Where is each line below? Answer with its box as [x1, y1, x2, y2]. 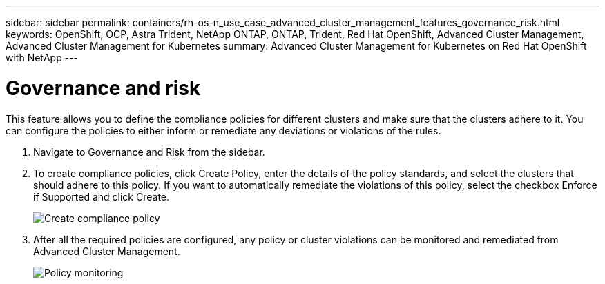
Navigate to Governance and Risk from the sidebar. [33, 145, 265, 158]
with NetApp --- [6, 52, 78, 63]
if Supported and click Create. [33, 190, 170, 203]
